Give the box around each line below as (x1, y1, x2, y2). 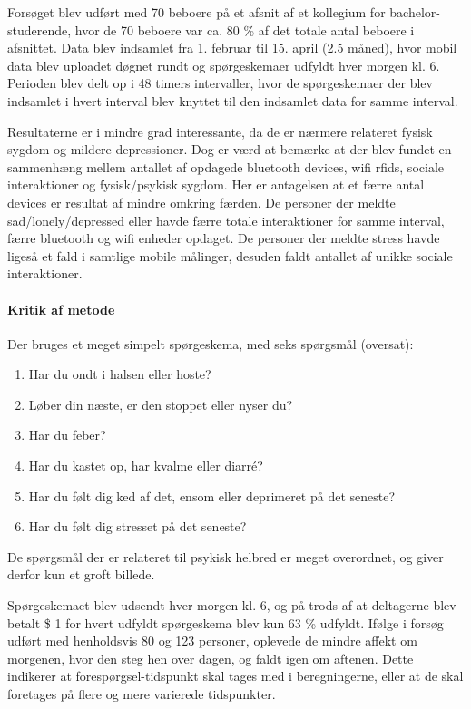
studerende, (7, 20, 72, 39)
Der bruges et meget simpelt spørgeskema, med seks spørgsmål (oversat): (7, 334, 414, 353)
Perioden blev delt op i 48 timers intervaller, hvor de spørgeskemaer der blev (7, 73, 433, 92)
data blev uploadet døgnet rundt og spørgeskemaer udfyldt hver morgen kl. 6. (7, 55, 440, 74)
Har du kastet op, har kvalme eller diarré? (28, 456, 263, 475)
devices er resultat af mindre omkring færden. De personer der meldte (7, 192, 396, 211)
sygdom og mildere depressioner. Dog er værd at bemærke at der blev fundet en (7, 140, 452, 159)
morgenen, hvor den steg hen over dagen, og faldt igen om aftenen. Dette (7, 648, 414, 667)
